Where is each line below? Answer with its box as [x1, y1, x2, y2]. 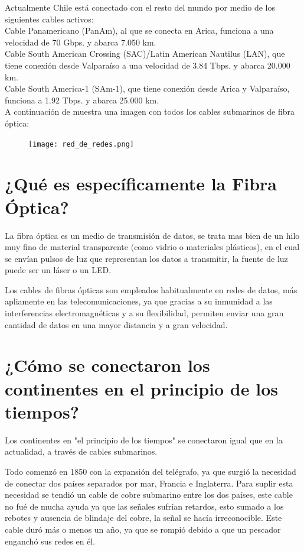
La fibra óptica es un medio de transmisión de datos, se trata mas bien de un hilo [5, 229, 300, 241]
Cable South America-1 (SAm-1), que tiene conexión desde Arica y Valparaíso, [5, 82, 290, 95]
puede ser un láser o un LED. [5, 264, 112, 276]
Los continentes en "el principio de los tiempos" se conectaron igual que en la [5, 433, 283, 446]
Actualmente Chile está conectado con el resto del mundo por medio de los [5, 1, 275, 13]
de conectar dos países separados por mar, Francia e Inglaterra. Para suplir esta [5, 477, 293, 489]
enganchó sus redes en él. [5, 534, 96, 547]
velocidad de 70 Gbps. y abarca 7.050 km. [5, 35, 156, 48]
